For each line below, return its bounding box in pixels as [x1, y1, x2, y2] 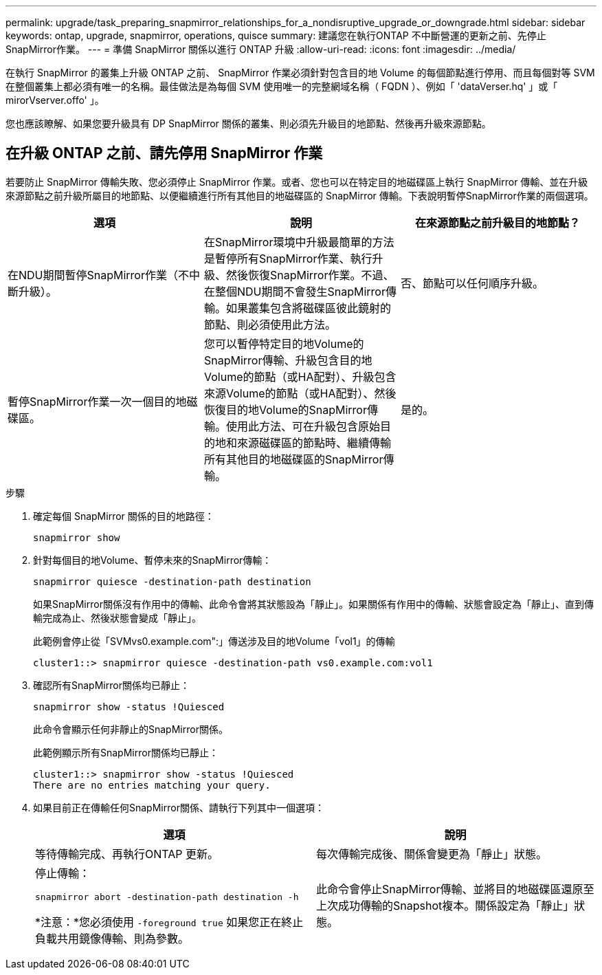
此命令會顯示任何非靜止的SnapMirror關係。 [33, 723, 228, 735]
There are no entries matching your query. [33, 779, 271, 791]
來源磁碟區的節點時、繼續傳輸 [236, 435, 391, 450]
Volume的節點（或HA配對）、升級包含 [203, 369, 397, 384]
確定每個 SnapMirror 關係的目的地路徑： [33, 510, 214, 522]
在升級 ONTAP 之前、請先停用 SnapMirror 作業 [5, 144, 323, 162]
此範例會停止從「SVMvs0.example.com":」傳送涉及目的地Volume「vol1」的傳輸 [33, 635, 395, 647]
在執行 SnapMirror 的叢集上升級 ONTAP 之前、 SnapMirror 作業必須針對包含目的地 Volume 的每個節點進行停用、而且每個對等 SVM [5, 67, 595, 78]
